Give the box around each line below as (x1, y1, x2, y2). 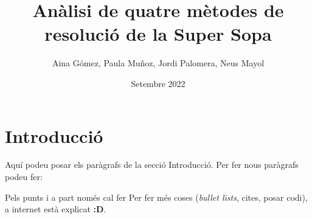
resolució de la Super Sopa (44, 21, 272, 46)
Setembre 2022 (131, 77, 185, 89)
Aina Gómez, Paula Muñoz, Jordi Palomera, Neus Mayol (52, 57, 265, 69)
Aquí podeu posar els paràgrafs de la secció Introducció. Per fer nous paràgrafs (5, 158, 299, 171)
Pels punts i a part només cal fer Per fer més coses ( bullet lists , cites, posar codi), (5, 190, 308, 203)
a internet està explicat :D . (5, 203, 106, 215)
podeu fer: (5, 170, 43, 183)
